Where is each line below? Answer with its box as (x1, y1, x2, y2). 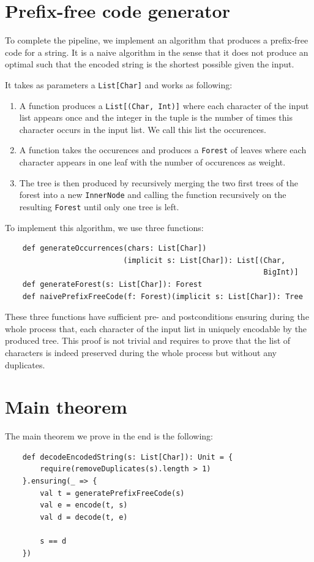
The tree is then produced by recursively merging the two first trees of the (19, 176, 298, 189)
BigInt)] (263, 268, 299, 277)
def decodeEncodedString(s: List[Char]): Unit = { (22, 452, 233, 461)
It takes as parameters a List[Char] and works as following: (5, 78, 233, 91)
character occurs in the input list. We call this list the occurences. (19, 123, 266, 135)
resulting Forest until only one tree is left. (19, 200, 179, 213)
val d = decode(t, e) (40, 512, 128, 522)
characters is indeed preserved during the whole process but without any (5, 346, 277, 359)
